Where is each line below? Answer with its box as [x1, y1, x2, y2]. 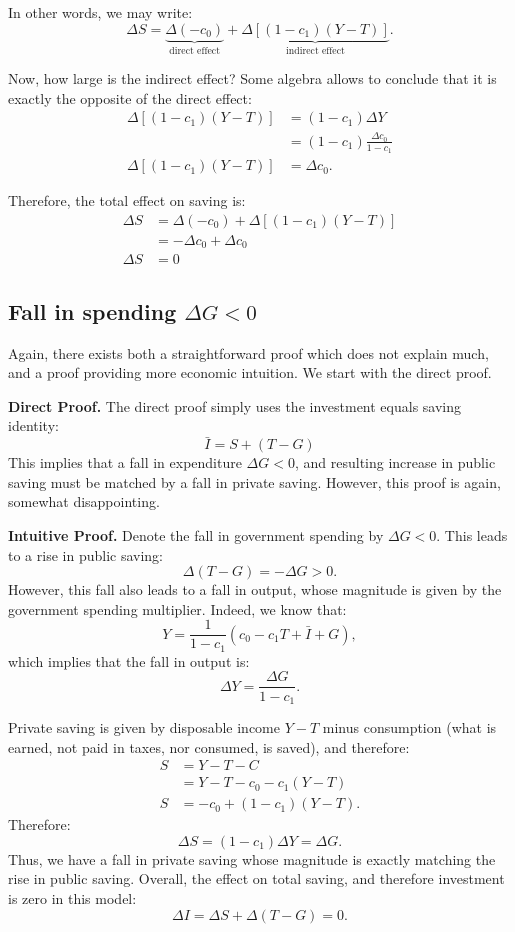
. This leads [436, 524, 508, 545]
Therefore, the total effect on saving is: [8, 190, 246, 211]
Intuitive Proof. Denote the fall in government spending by [8, 524, 384, 545]
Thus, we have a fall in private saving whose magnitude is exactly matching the [8, 848, 496, 869]
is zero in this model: [8, 888, 137, 909]
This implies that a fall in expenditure [8, 452, 242, 473]
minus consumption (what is [322, 716, 497, 737]
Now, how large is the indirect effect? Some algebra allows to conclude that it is [8, 68, 497, 89]
